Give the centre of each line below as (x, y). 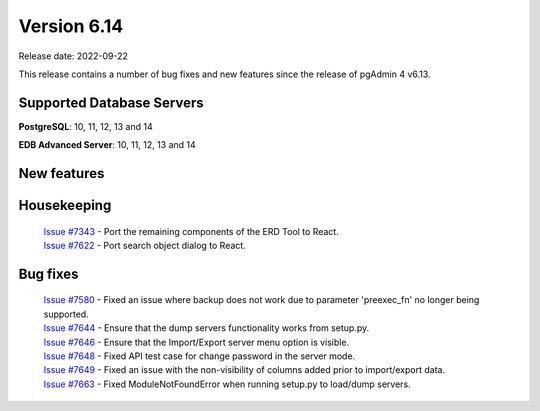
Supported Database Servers (111, 102)
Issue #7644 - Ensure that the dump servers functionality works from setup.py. (206, 328)
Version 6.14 (71, 26)
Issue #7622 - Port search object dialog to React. (145, 246)
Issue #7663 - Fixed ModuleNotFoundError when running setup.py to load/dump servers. (227, 384)
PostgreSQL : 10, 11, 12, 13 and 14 (86, 126)
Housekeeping (65, 205)
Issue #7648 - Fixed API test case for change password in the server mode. (199, 356)
